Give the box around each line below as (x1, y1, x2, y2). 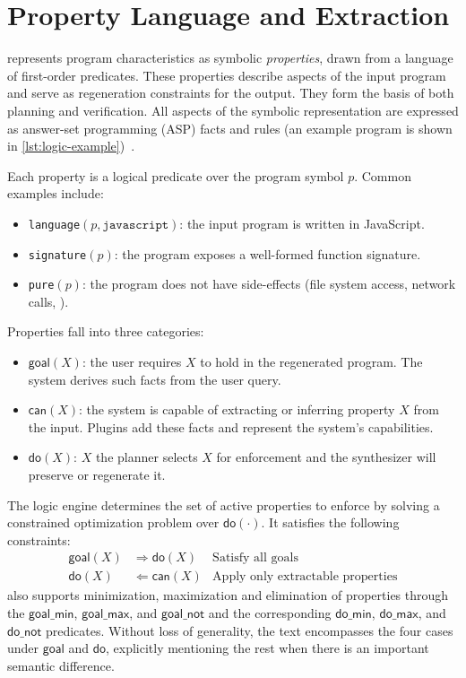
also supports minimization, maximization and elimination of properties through (7, 586, 449, 604)
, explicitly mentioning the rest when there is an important (105, 639, 429, 657)
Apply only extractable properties (212, 570, 398, 584)
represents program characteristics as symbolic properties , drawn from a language (7, 48, 453, 67)
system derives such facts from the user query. (28, 369, 281, 388)
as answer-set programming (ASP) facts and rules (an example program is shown (7, 118, 453, 137)
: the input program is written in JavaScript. (179, 213, 425, 232)
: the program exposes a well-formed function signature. (114, 244, 421, 263)
